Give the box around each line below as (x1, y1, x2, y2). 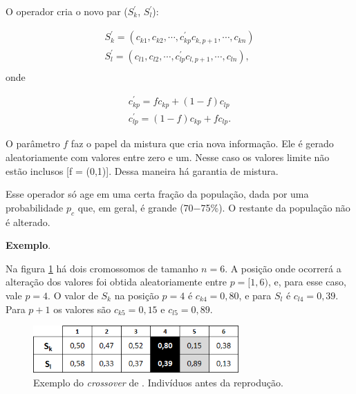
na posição (114, 288, 159, 302)
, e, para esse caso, (268, 274, 346, 289)
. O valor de (48, 288, 98, 302)
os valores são (53, 301, 111, 316)
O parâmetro (6, 136, 60, 151)
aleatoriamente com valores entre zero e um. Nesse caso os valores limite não (6, 150, 330, 164)
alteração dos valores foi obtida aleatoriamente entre (6, 274, 227, 289)
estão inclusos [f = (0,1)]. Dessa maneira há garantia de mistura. (6, 163, 279, 178)
